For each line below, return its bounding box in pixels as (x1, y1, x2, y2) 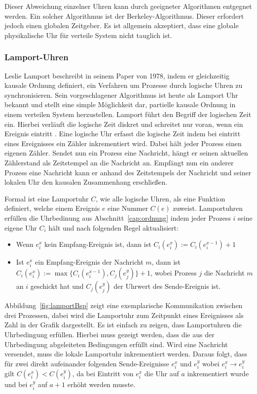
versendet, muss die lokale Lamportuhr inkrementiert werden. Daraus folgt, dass (4, 349, 247, 359)
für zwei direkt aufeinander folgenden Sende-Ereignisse (4, 358, 169, 368)
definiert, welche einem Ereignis (4, 203, 100, 213)
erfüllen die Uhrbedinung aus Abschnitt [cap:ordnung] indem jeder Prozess (4, 212, 231, 223)
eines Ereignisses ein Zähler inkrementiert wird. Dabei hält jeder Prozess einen (4, 138, 242, 148)
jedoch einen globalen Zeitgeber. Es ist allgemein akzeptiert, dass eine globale (4, 20, 239, 31)
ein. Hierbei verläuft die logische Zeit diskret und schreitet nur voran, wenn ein (4, 118, 243, 129)
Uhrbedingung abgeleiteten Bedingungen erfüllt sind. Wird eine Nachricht (4, 339, 228, 349)
